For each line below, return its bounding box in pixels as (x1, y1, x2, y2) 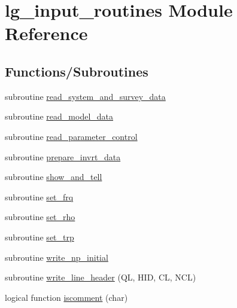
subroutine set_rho (5, 211, 75, 223)
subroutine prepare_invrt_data (5, 150, 121, 163)
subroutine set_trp (5, 230, 74, 243)
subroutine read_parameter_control (5, 130, 138, 142)
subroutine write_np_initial (5, 251, 108, 263)
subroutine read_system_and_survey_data (5, 90, 166, 102)
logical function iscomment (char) (5, 291, 128, 303)
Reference (5, 21, 88, 45)
